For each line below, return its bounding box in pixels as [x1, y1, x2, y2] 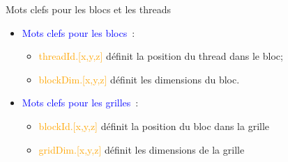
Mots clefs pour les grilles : [22, 95, 139, 110]
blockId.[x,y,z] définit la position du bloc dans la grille [38, 118, 270, 133]
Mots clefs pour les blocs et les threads [6, 2, 171, 16]
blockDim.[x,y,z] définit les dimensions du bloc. [38, 72, 240, 86]
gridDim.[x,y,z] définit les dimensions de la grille [38, 142, 245, 156]
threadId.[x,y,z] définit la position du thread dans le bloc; [38, 49, 283, 63]
